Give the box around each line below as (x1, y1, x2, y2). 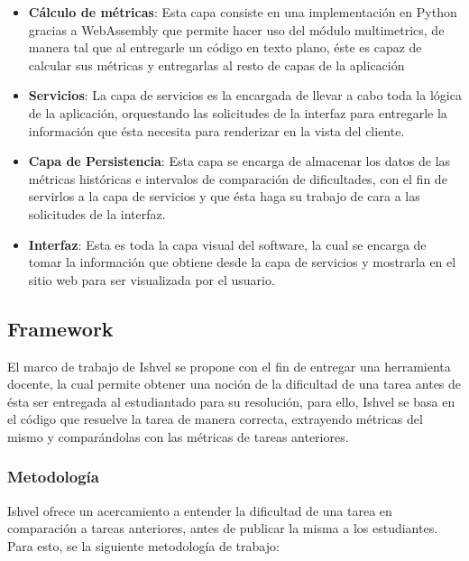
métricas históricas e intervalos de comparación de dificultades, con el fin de (28, 169, 447, 188)
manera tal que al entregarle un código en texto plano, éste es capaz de (28, 38, 422, 57)
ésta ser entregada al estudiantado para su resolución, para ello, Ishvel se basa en (7, 391, 455, 410)
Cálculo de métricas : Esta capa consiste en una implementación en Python (28, 3, 457, 21)
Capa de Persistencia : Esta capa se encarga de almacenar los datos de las (28, 152, 451, 170)
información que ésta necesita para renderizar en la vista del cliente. (28, 121, 405, 140)
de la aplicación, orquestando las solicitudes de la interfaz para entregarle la (28, 103, 447, 122)
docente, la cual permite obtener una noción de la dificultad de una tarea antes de (7, 374, 462, 393)
